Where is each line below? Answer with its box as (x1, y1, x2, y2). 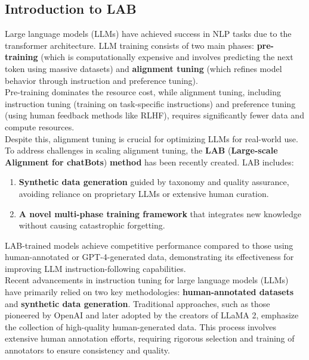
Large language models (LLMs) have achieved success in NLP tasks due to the (5, 27, 292, 40)
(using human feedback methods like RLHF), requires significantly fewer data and (5, 109, 304, 121)
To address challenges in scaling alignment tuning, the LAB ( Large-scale (5, 144, 278, 156)
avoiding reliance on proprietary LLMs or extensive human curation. (18, 187, 269, 199)
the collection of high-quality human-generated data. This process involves (5, 320, 276, 333)
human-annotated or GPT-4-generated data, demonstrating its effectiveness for (5, 251, 294, 263)
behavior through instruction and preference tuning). (5, 74, 198, 86)
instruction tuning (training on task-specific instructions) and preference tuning (5, 97, 296, 109)
